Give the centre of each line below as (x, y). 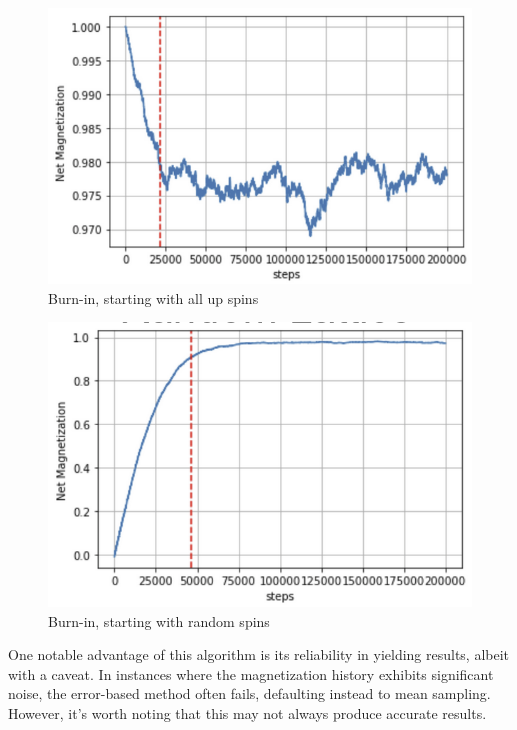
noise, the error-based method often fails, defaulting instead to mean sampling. (249, 693)
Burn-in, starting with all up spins (153, 297)
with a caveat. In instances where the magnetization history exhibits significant (251, 673)
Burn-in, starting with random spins (159, 620)
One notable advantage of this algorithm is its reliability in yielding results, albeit (259, 654)
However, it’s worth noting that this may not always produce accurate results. (247, 712)
